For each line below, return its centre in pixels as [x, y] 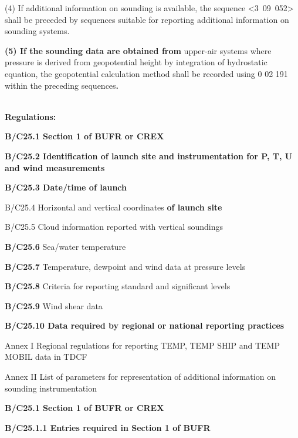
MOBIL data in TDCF [46, 357]
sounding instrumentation [51, 388]
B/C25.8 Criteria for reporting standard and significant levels [118, 286]
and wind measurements [55, 167]
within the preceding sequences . [62, 85]
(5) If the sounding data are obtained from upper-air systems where [138, 50]
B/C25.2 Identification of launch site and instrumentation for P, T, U [149, 156]
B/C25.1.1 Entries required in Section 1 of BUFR [108, 427]
